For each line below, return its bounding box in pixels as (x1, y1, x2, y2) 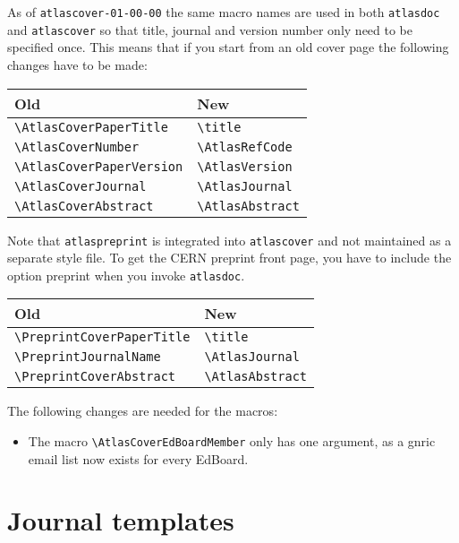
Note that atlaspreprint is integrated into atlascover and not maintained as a (7, 230, 452, 249)
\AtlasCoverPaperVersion (14, 159, 183, 174)
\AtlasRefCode (197, 139, 293, 154)
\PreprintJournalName (14, 349, 161, 365)
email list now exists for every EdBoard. (28, 449, 249, 468)
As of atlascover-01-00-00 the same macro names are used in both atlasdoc (7, 3, 440, 21)
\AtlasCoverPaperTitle (14, 119, 168, 134)
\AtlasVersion (197, 159, 293, 174)
